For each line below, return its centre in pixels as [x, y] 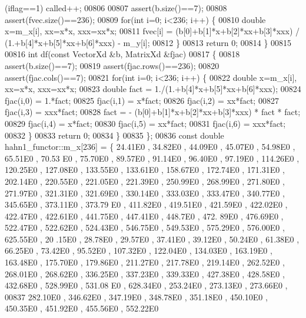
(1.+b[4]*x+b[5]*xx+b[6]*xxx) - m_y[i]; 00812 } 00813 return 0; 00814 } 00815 [148, 42]
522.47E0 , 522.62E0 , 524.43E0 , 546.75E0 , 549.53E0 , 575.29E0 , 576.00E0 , [145, 227]
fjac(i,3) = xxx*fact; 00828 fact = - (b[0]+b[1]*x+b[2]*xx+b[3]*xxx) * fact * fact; [153, 112]
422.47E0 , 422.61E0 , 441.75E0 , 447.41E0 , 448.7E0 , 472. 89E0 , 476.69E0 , [144, 216]
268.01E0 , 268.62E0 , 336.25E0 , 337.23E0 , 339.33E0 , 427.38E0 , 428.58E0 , [145, 273]
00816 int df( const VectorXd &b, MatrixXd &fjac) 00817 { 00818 [122, 54]
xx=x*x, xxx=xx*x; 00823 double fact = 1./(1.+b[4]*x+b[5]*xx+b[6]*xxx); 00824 [153, 89]
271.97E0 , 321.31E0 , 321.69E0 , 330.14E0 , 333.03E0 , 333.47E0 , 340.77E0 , [145, 193]
